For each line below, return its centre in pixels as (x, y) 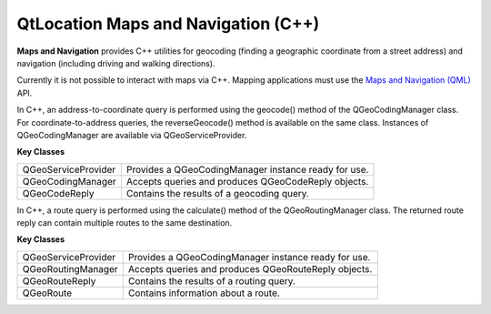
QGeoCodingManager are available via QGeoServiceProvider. (132, 135)
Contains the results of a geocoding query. (217, 193)
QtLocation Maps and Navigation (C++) (168, 24)
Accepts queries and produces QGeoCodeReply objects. (247, 181)
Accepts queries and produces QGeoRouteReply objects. (250, 268)
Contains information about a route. (204, 293)
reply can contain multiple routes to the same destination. (125, 223)
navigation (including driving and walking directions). (116, 63)
